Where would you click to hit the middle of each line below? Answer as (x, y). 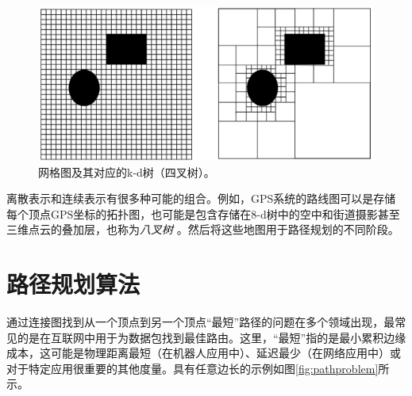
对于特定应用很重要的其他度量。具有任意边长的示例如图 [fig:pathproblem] (193, 368)
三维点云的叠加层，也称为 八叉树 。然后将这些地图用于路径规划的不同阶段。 (203, 229)
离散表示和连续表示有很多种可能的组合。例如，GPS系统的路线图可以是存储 (201, 198)
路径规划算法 (73, 284)
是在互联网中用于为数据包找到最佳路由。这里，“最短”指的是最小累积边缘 (217, 337)
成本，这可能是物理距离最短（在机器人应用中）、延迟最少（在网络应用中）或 (204, 353)
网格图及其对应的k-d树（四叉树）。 (127, 171)
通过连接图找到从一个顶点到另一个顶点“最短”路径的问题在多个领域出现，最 (201, 322)
